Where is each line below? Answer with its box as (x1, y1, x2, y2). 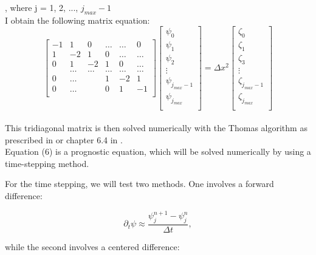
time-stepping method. (5, 157, 89, 169)
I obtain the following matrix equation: (5, 13, 150, 26)
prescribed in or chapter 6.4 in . (5, 133, 123, 146)
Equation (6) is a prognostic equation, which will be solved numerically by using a (5, 145, 311, 158)
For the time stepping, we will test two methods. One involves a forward (5, 177, 274, 190)
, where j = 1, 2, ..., (5, 1, 78, 13)
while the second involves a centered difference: (5, 240, 180, 253)
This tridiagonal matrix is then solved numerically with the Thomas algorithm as (5, 121, 307, 134)
